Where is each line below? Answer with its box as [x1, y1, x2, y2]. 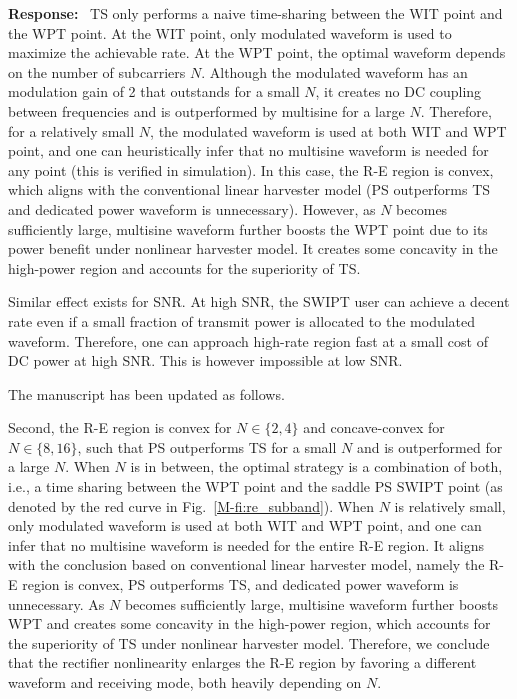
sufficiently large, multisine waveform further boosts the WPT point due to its [8, 218, 488, 239]
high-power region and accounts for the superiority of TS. [8, 257, 361, 278]
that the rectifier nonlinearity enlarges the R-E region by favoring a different [8, 652, 477, 673]
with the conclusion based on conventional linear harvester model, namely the [8, 554, 485, 575]
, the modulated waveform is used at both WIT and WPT [150, 120, 507, 141]
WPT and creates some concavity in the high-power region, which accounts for [8, 613, 491, 634]
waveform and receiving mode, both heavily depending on [8, 672, 362, 692]
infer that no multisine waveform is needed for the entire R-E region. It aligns [8, 534, 485, 555]
